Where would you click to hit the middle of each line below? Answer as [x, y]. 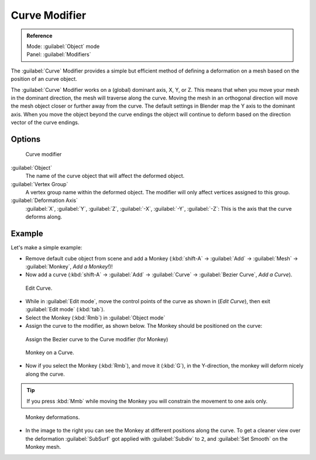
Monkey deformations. [53, 417]
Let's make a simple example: [47, 248]
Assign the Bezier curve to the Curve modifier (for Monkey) [97, 339]
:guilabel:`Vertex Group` [39, 184]
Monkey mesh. [43, 447]
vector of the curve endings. [45, 122]
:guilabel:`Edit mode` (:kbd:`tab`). [65, 310]
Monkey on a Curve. [50, 353]
